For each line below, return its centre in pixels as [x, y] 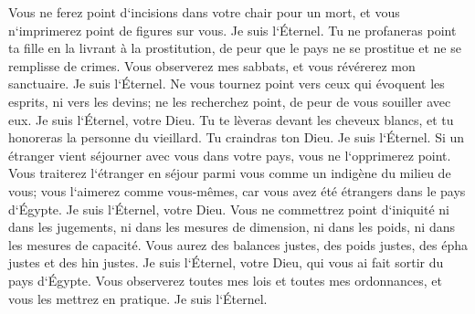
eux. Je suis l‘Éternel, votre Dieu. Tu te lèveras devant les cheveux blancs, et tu [231, 119]
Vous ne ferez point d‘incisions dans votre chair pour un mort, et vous [204, 12]
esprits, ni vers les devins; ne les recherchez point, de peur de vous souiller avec [230, 101]
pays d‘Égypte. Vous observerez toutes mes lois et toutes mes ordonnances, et [225, 280]
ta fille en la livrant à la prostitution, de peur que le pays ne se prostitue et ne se [235, 48]
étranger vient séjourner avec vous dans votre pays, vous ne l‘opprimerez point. [230, 155]
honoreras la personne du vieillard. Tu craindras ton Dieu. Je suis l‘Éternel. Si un [237, 137]
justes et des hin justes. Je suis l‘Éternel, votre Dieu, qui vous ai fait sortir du [226, 262]
